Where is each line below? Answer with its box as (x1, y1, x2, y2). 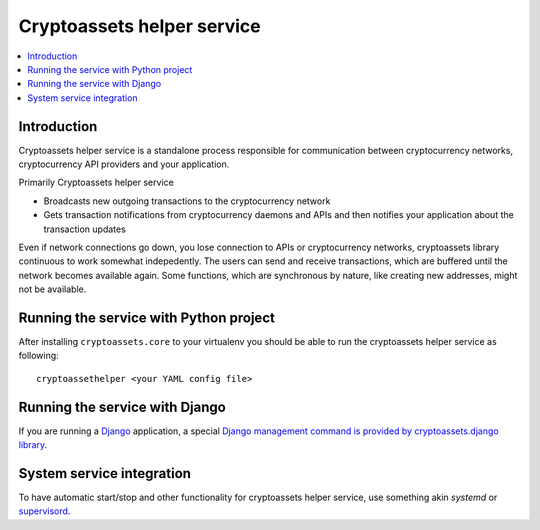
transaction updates (43, 223, 127, 235)
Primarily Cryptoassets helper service (18, 176, 174, 189)
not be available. (18, 283, 87, 295)
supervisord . (18, 505, 71, 517)
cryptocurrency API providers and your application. (18, 158, 230, 170)
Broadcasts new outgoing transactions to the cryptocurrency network (43, 195, 331, 207)
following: (18, 350, 59, 362)
